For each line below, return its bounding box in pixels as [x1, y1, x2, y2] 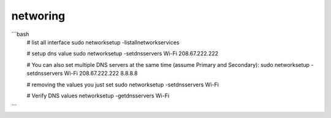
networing [11, 9, 66, 23]
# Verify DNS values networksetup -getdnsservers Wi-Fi [26, 92, 170, 99]
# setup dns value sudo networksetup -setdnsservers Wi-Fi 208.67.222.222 [26, 50, 219, 57]
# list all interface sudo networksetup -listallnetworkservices [26, 38, 180, 46]
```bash [11, 30, 29, 38]
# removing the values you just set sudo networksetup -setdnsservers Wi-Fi [26, 81, 219, 88]
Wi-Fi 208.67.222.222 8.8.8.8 [64, 70, 138, 77]
